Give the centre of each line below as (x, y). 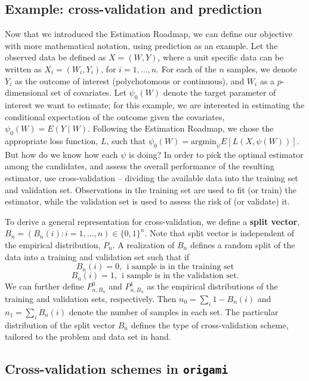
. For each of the (186, 68)
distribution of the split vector (60, 324)
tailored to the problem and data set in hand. (88, 336)
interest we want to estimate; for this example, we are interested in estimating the (155, 104)
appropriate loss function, (52, 140)
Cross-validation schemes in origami (117, 369)
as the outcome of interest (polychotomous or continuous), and (129, 80)
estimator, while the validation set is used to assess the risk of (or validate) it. (147, 201)
